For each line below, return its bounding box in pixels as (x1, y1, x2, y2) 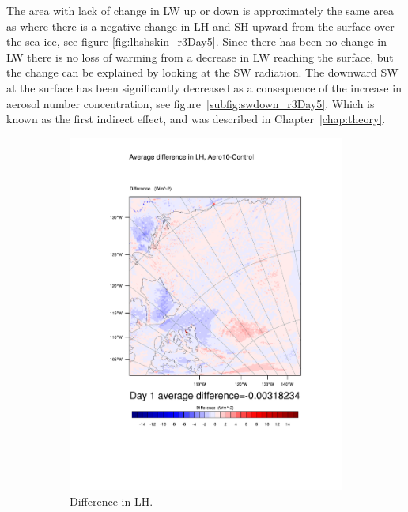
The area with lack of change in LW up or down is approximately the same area (6, 2, 395, 18)
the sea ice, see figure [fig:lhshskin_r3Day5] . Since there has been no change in (6, 33, 387, 50)
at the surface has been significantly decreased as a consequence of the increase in (6, 79, 402, 96)
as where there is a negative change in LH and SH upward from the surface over (6, 17, 395, 34)
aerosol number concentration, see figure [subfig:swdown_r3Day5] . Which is (6, 95, 375, 111)
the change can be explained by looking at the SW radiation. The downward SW (6, 64, 399, 81)
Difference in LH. (70, 492, 153, 509)
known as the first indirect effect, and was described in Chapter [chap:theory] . (6, 111, 386, 127)
